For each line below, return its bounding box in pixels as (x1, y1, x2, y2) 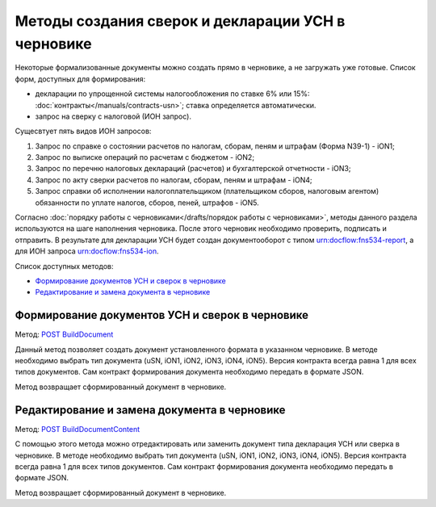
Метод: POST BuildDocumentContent (15, 424, 140, 434)
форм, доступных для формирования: (15, 73, 146, 84)
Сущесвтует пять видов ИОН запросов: (15, 126, 152, 136)
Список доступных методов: (15, 261, 114, 270)
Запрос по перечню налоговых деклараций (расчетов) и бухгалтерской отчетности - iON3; (35, 164, 351, 174)
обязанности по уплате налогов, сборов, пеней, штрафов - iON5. (35, 198, 259, 207)
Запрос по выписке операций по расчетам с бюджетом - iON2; (35, 153, 254, 162)
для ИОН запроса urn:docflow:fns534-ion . (15, 246, 159, 256)
